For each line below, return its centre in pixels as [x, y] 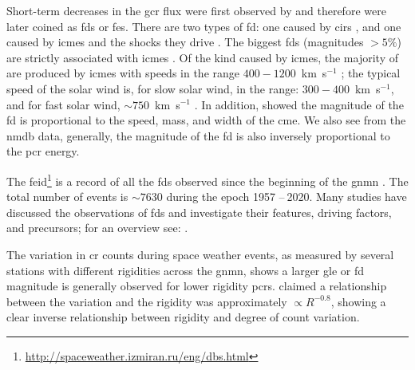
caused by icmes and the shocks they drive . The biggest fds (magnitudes [185, 42]
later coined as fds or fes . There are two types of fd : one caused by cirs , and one [204, 26]
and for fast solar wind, [63, 104]
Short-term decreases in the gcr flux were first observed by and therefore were [196, 10]
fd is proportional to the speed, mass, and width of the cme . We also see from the [206, 120]
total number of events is [67, 197]
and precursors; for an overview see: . [97, 228]
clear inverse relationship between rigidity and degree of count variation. [183, 317]
